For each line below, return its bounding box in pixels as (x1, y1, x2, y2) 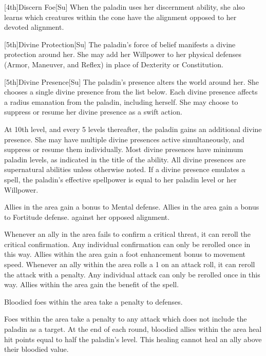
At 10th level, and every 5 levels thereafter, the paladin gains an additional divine (4, 123, 262, 134)
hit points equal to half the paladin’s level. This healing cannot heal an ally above (4, 333, 262, 344)
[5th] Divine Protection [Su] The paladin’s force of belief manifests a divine (4, 39, 236, 49)
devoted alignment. (4, 22, 64, 32)
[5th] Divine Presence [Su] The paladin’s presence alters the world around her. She (4, 76, 259, 87)
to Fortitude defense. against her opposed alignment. (4, 211, 170, 222)
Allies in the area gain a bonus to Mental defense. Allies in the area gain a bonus (4, 201, 259, 212)
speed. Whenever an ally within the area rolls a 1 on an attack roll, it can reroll (4, 259, 255, 270)
